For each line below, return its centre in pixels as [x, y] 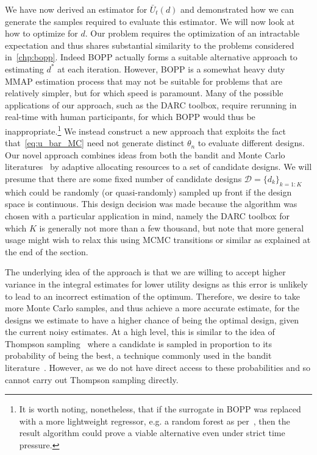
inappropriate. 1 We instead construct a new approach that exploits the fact [145, 130]
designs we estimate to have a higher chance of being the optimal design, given [152, 319]
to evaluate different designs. [251, 143]
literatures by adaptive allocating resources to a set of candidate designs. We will [158, 167]
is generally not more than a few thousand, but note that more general [172, 227]
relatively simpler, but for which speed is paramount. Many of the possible [144, 93]
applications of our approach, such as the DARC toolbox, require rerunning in [151, 104]
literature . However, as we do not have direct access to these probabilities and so [158, 368]
